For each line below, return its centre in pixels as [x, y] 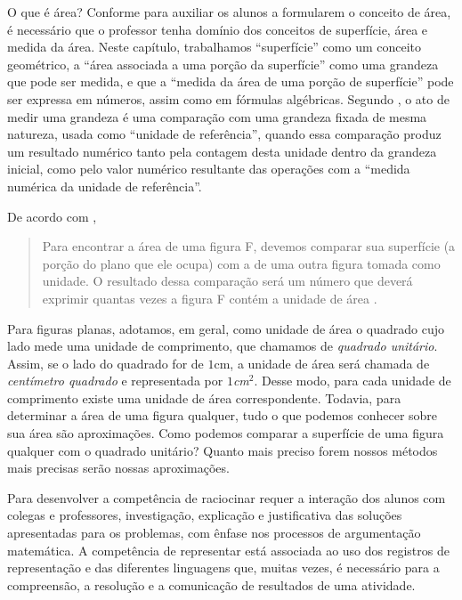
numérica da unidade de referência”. [105, 186]
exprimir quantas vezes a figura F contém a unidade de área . [210, 298]
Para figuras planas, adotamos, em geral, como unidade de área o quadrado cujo [226, 328]
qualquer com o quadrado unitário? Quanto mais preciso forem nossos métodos [223, 450]
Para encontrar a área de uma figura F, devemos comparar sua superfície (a [249, 246]
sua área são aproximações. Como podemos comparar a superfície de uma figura [226, 433]
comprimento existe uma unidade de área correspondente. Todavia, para [204, 397]
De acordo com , [52, 216]
